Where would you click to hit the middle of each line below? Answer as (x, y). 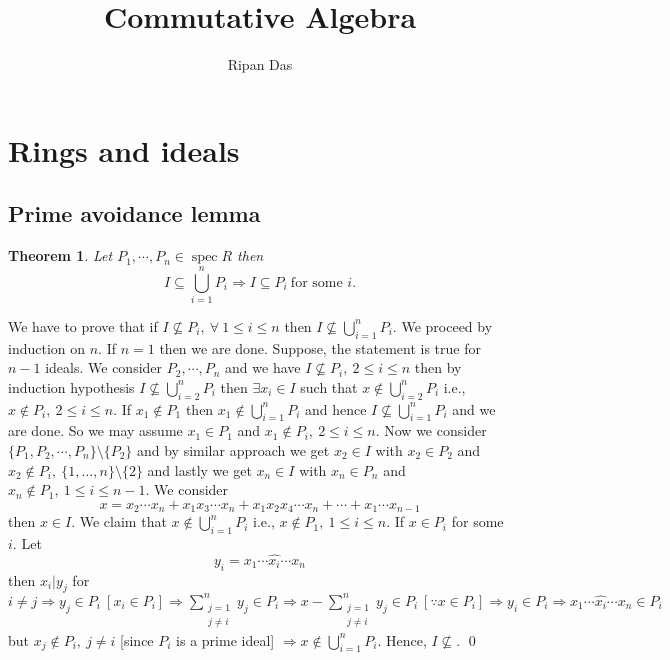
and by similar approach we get (233, 450)
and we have (263, 367)
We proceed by (447, 325)
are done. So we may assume (95, 430)
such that (329, 386)
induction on (47, 347)
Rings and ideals (124, 149)
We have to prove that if (83, 325)
